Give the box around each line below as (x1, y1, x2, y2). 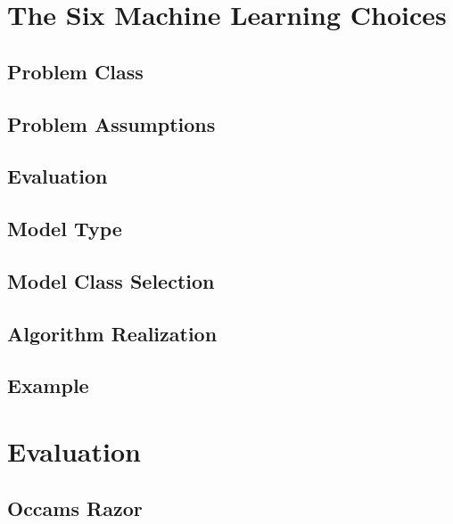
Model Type (7, 215, 122, 242)
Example (7, 372, 89, 399)
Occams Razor (7, 494, 143, 521)
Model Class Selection (7, 266, 215, 294)
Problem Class (7, 57, 144, 85)
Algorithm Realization (7, 319, 218, 347)
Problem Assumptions (7, 110, 216, 137)
